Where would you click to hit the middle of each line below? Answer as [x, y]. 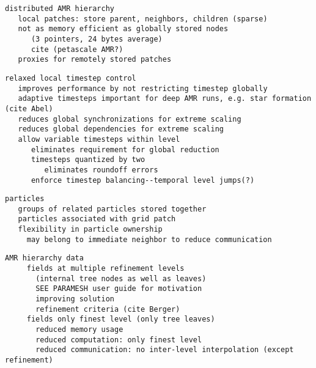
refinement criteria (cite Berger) [108, 309]
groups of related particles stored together [112, 209]
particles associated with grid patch [97, 219]
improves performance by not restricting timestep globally [143, 88]
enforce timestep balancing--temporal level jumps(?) [143, 180]
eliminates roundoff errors [101, 170]
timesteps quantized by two [88, 160]
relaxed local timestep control [71, 78]
